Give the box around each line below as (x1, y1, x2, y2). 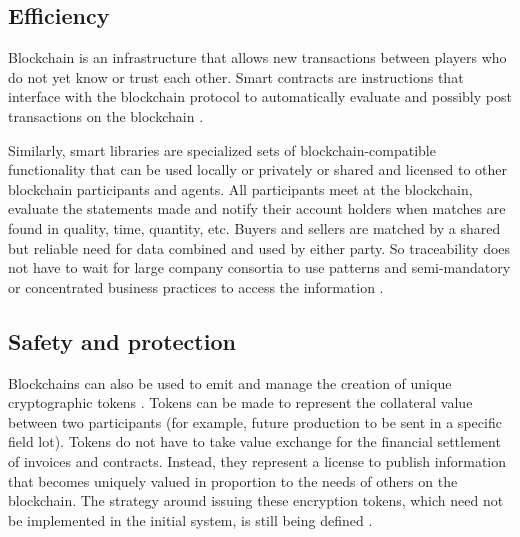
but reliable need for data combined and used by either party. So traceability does (8, 237, 511, 258)
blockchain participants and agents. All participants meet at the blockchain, (8, 178, 473, 199)
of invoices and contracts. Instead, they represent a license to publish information (8, 450, 507, 471)
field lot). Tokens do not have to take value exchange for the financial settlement (8, 431, 501, 452)
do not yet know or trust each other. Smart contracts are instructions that (8, 66, 464, 87)
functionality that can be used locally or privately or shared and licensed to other (8, 159, 508, 180)
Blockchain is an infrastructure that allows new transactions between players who (8, 47, 507, 68)
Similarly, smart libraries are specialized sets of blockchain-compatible (8, 139, 436, 160)
